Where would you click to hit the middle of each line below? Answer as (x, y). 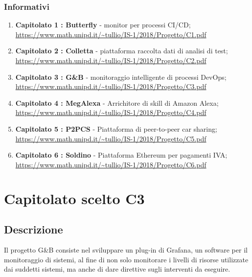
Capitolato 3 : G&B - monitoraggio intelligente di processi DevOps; (121, 77)
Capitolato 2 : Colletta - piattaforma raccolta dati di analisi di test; (122, 51)
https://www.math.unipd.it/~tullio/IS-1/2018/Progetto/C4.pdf (111, 112)
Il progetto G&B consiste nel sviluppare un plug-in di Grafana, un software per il (126, 249)
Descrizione (34, 229)
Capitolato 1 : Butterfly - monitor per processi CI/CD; (103, 25)
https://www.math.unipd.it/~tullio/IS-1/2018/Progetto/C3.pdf (111, 86)
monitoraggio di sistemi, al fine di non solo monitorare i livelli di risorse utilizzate (126, 259)
